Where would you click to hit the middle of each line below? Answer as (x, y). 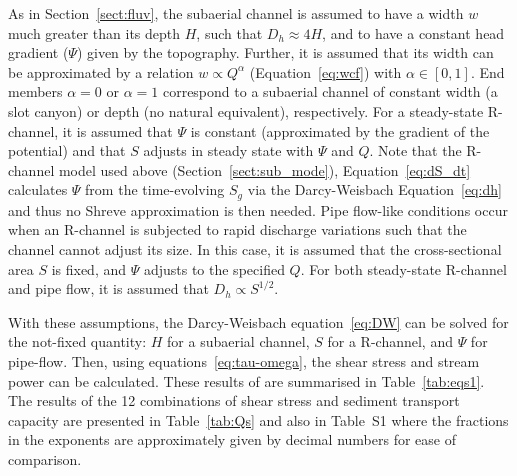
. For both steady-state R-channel (403, 268)
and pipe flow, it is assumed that (108, 288)
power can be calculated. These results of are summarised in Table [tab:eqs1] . (246, 380)
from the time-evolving (155, 189)
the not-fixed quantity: (77, 341)
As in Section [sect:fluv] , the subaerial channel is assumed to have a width (236, 13)
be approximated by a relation (101, 71)
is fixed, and (88, 268)
